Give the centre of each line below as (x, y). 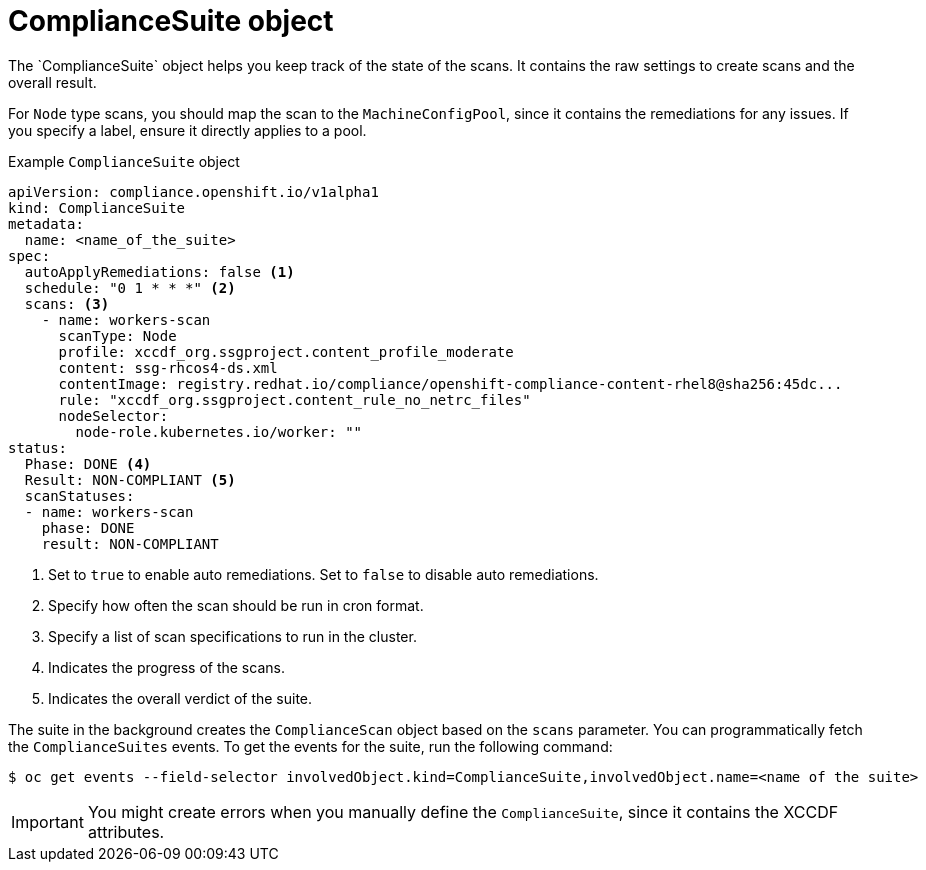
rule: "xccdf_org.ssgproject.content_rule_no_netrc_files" (294, 399)
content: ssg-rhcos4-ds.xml (168, 367)
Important (47, 821)
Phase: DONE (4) (88, 463)
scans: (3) (67, 303)
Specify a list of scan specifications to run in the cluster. (232, 636)
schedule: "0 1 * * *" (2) (130, 287)
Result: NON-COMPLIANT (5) (130, 479)
